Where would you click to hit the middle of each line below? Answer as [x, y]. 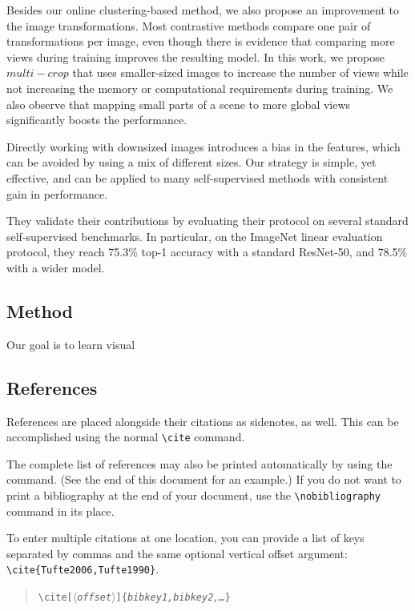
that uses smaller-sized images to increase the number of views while [240, 72]
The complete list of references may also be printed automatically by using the [199, 463]
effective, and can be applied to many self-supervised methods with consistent [197, 177]
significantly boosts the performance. [97, 120]
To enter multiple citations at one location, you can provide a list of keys [185, 538]
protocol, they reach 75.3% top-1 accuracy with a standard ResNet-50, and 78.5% [207, 252]
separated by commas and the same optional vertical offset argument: [177, 553]
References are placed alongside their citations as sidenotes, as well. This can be [203, 421]
